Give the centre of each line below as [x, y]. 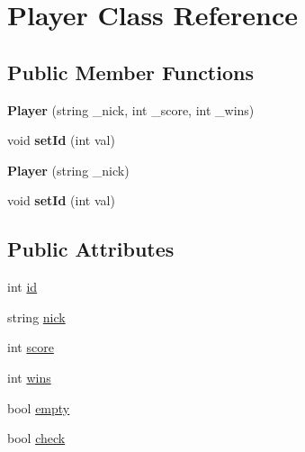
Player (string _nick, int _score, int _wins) [131, 109]
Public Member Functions [130, 72]
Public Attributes [91, 249]
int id [22, 287]
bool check [36, 438]
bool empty [39, 407]
